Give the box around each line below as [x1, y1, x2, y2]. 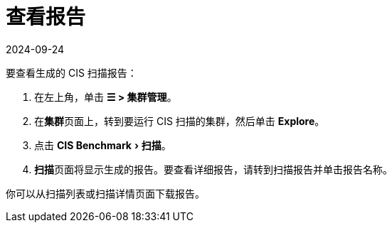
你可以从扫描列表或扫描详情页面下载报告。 [6, 187, 205, 200]
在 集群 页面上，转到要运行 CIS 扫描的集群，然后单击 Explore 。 [34, 114, 325, 127]
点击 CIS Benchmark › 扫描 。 [34, 139, 171, 151]
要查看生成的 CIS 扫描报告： [6, 66, 137, 79]
